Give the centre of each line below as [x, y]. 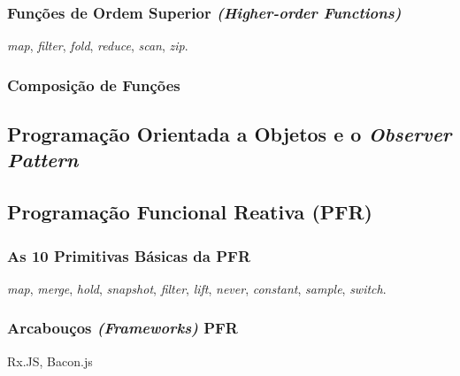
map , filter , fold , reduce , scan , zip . [98, 46]
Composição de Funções [94, 84]
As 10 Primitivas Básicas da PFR [129, 255]
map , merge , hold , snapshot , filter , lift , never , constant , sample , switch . [197, 288]
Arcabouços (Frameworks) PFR [123, 328]
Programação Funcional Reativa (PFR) [190, 212]
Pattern [43, 160]
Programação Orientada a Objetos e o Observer [230, 134]
